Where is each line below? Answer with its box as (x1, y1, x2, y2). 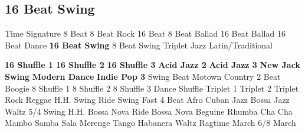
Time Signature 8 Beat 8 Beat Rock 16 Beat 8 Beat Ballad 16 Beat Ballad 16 (5, 27, 286, 40)
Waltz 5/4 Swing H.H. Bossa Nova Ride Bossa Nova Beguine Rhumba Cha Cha (5, 105, 293, 117)
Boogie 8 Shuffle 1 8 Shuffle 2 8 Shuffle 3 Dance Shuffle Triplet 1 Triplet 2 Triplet (5, 82, 299, 94)
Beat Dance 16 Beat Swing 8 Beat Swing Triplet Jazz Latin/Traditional (5, 38, 273, 51)
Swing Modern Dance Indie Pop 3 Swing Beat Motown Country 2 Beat (5, 70, 281, 82)
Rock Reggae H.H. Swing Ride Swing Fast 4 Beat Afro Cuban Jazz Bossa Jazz (5, 93, 290, 106)
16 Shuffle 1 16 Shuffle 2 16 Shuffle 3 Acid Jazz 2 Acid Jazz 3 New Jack (5, 59, 300, 71)
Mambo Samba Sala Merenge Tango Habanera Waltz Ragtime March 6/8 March (5, 116, 296, 129)
